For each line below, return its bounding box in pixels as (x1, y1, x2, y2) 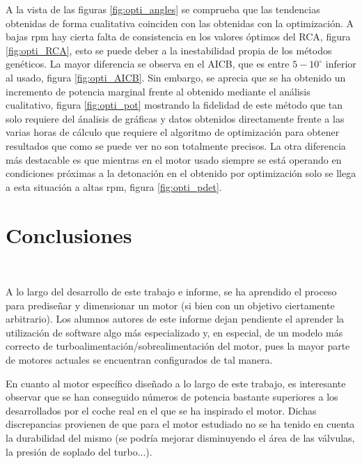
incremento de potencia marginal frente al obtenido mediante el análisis (6, 84, 310, 98)
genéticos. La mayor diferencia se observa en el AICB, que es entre (6, 56, 290, 71)
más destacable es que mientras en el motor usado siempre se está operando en (6, 152, 342, 167)
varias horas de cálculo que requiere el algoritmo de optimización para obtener (6, 125, 340, 139)
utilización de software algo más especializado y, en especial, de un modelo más (6, 325, 343, 339)
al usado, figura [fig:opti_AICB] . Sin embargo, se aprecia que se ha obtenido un (6, 70, 346, 84)
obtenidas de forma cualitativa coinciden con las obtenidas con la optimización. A (6, 15, 354, 30)
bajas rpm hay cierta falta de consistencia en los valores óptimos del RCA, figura (6, 29, 351, 44)
